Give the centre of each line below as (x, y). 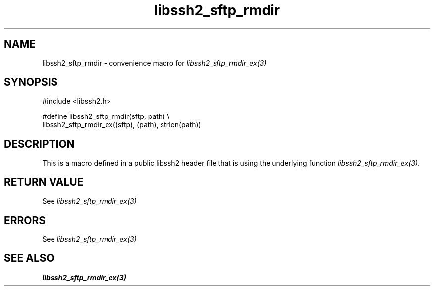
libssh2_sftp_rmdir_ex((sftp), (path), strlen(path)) (122, 125)
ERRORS (25, 220)
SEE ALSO (29, 258)
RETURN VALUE (44, 182)
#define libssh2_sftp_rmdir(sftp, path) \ (106, 116)
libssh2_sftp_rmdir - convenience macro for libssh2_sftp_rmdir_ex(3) (154, 63)
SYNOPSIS (31, 82)
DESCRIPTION (39, 144)
